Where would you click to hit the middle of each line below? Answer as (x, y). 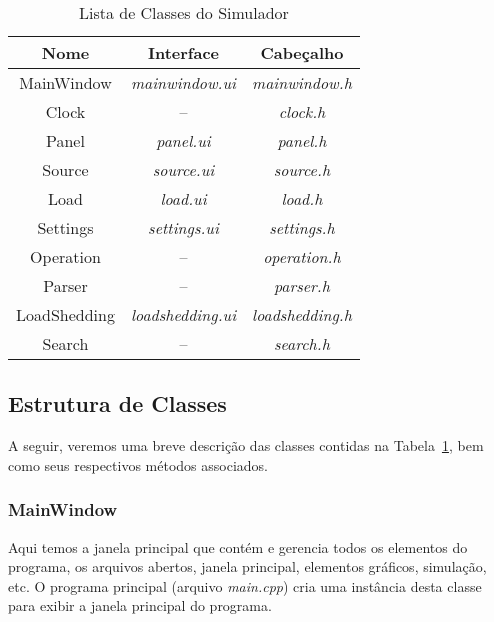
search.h (302, 343)
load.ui (183, 198)
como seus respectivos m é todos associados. (138, 464)
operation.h (302, 256)
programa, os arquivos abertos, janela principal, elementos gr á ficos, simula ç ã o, (247, 566)
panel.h (302, 140)
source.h (302, 169)
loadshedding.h (302, 314)
